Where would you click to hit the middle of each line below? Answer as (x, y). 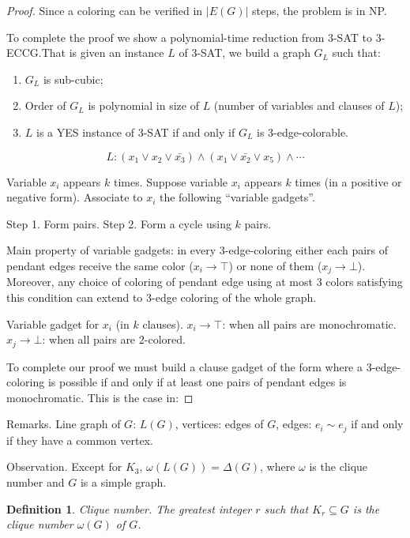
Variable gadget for (53, 324)
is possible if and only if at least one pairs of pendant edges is (197, 382)
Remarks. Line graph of (64, 424)
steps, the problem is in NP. (320, 10)
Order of (45, 105)
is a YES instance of (86, 132)
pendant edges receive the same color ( (100, 265)
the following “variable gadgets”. (237, 197)
